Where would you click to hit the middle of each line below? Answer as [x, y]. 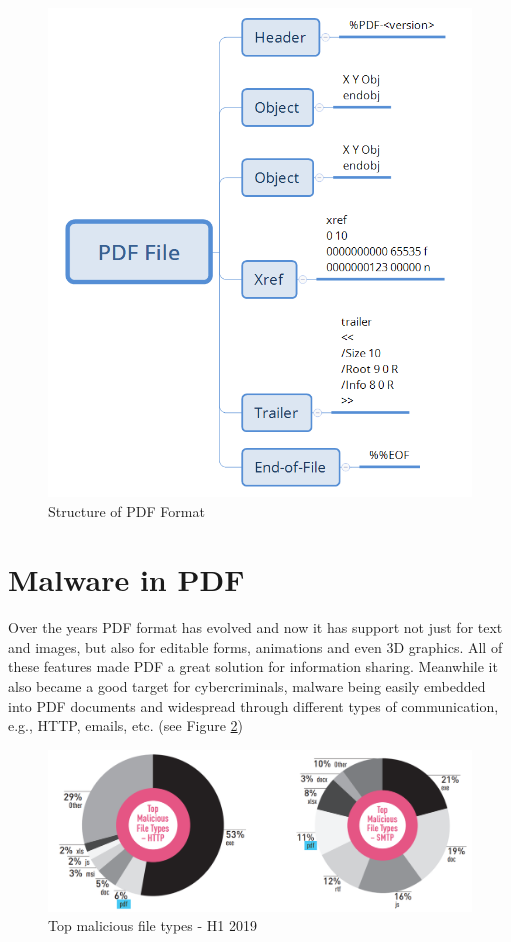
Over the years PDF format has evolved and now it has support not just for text [255, 627]
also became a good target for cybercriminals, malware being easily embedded [247, 686]
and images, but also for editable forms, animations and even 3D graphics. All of [255, 646]
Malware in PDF [126, 579]
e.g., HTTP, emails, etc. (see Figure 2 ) [126, 725]
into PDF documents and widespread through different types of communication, [253, 705]
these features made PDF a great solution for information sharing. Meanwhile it [253, 666]
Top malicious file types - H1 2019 [152, 925]
